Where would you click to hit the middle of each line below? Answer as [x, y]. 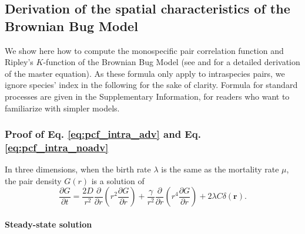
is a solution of [118, 180]
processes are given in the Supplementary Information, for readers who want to [147, 96]
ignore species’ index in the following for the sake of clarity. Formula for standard [151, 85]
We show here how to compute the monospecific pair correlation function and [144, 50]
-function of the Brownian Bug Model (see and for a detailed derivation [172, 62]
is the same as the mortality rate [220, 169]
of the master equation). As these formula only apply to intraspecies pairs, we [145, 73]
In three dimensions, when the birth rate [78, 169]
